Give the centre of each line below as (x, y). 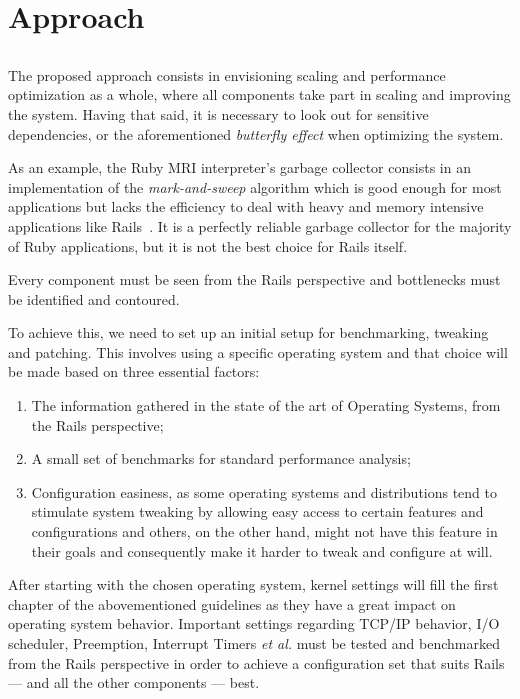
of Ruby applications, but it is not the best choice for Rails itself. (208, 245)
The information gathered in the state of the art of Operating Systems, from (266, 405)
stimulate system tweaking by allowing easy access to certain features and (257, 511)
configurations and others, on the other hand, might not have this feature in (264, 531)
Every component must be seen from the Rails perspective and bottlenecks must (254, 279)
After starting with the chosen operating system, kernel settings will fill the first (253, 584)
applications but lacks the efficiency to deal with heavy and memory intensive (246, 206)
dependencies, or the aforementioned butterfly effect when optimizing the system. (256, 133)
